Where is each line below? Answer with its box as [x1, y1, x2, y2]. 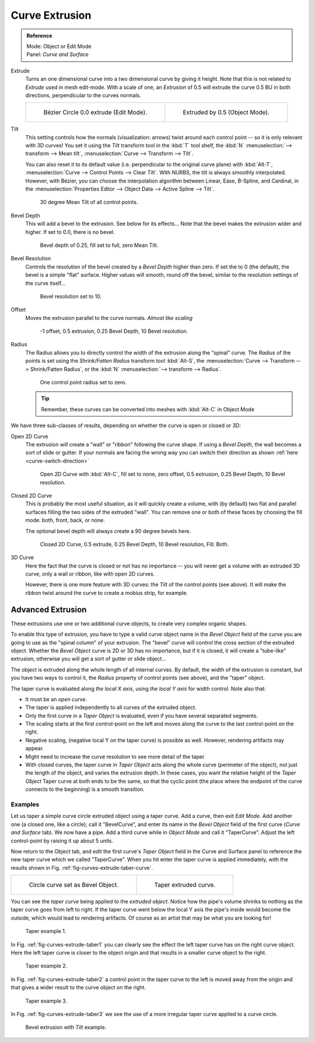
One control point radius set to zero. [40, 379, 127, 386]
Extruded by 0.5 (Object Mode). [183, 108, 269, 116]
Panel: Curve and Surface [26, 51, 89, 58]
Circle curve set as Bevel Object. [29, 881, 119, 889]
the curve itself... [25, 280, 66, 287]
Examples [10, 800, 40, 808]
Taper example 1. [25, 928, 66, 935]
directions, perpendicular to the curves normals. [25, 91, 141, 99]
